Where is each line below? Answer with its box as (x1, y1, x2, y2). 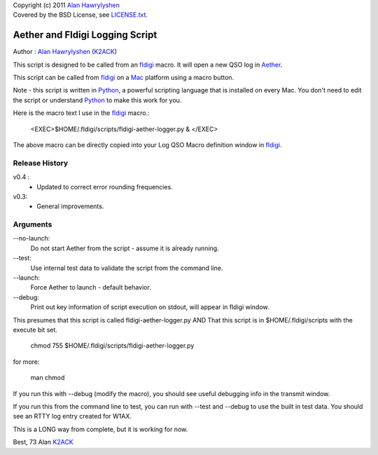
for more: (13, 358, 40, 366)
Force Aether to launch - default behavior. (30, 283, 152, 292)
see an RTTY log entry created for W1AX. (13, 412, 132, 421)
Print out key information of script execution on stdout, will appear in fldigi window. (30, 303, 269, 311)
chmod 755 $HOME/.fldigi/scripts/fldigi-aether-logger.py (30, 341, 195, 350)
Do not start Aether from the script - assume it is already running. (30, 244, 220, 252)
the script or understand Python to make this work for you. (13, 95, 182, 104)
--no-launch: (13, 234, 50, 243)
